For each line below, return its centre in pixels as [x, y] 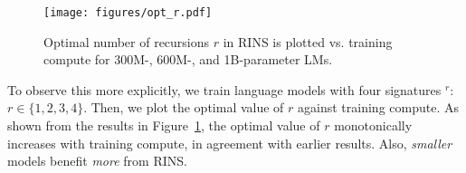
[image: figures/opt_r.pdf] [128, 13]
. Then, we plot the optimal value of [184, 107]
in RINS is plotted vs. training [308, 41]
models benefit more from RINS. [97, 161]
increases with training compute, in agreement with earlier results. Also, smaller [230, 143]
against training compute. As [378, 107]
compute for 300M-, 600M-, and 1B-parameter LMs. [188, 59]
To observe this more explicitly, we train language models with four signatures [224, 89]
